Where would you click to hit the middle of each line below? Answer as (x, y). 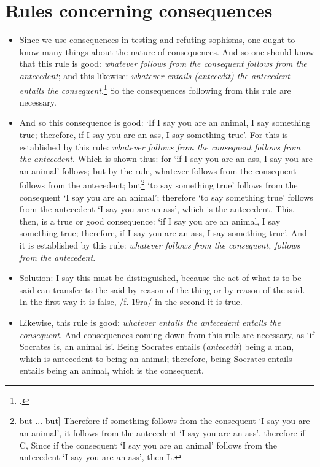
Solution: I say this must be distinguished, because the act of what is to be (160, 278)
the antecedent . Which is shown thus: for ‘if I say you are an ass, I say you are (166, 159)
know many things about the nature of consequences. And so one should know (167, 51)
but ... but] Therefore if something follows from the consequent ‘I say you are (165, 421)
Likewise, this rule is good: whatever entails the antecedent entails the (150, 322)
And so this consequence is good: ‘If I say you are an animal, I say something (165, 122)
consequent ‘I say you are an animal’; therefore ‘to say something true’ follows (166, 197)
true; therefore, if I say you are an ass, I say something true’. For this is (154, 134)
